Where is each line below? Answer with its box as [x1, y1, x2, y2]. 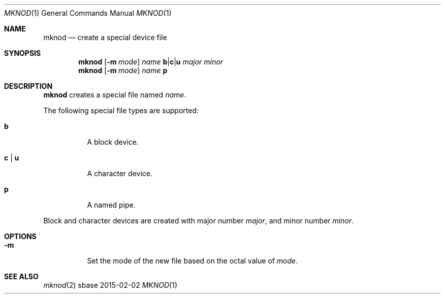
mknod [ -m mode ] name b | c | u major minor [78, 57, 223, 66]
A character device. [87, 169, 152, 178]
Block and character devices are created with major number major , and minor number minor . [43, 216, 354, 225]
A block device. [87, 138, 139, 146]
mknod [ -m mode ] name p [78, 66, 168, 75]
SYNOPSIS [4, 49, 41, 57]
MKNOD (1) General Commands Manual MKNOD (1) [4, 9, 172, 17]
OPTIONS [4, 232, 37, 241]
